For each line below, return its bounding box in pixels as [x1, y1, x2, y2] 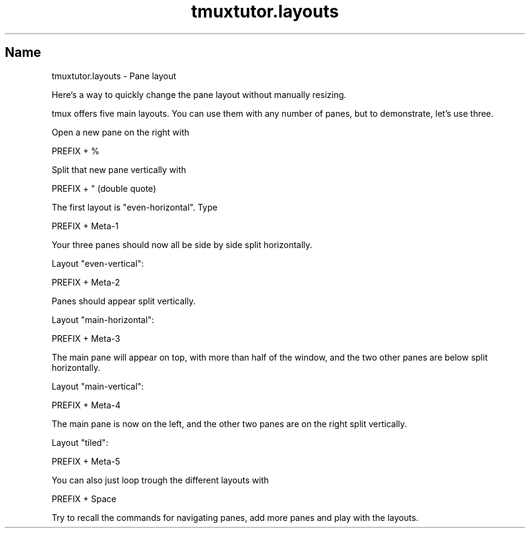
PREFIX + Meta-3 [51, 333, 120, 344]
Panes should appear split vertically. [51, 295, 196, 306]
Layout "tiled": [51, 437, 108, 448]
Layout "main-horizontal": [51, 314, 154, 325]
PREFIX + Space [51, 493, 117, 504]
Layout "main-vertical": [51, 381, 144, 391]
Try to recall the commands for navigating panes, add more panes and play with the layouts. [51, 512, 419, 523]
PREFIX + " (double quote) [51, 183, 156, 194]
